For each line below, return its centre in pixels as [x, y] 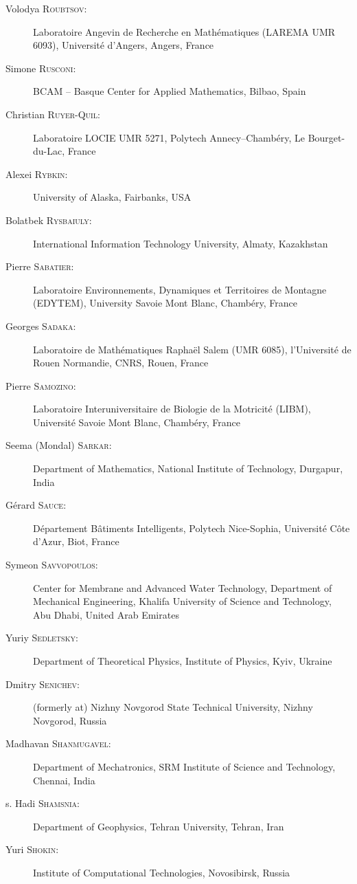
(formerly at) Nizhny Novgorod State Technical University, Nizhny [173, 707]
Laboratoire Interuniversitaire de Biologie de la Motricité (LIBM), [172, 409]
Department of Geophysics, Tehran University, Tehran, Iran [159, 826]
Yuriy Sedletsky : [42, 638]
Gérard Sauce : [36, 505]
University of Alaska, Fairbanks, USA [112, 197]
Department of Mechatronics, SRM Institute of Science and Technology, [184, 766]
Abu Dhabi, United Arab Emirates [106, 614]
